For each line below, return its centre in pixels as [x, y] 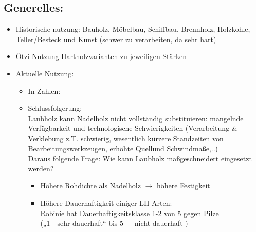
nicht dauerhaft [159, 223]
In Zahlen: [44, 91]
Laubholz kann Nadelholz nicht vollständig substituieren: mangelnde [136, 118]
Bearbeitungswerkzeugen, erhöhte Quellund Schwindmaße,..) [123, 148]
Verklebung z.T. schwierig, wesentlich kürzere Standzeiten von [126, 138]
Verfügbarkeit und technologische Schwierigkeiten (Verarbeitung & [133, 128]
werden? [41, 168]
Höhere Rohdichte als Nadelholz [90, 186]
